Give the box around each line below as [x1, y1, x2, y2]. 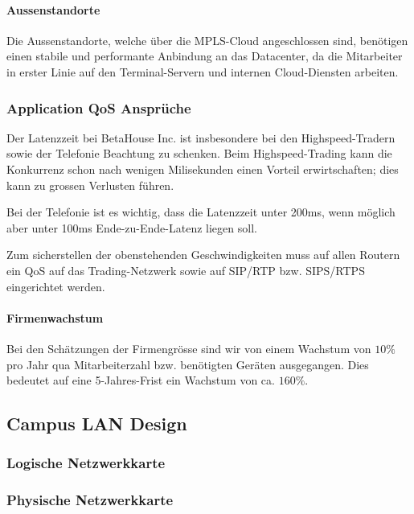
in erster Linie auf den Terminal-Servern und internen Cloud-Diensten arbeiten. [6, 63, 399, 80]
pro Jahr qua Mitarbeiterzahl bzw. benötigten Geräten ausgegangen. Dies [6, 356, 369, 372]
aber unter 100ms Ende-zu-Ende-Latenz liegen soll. [6, 219, 257, 236]
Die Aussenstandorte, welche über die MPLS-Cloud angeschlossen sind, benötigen [6, 31, 408, 48]
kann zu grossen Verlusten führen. [6, 176, 174, 193]
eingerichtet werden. [6, 278, 105, 294]
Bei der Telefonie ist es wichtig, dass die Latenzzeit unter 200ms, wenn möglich [6, 204, 396, 220]
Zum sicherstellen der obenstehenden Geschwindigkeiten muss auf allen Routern [6, 246, 400, 263]
